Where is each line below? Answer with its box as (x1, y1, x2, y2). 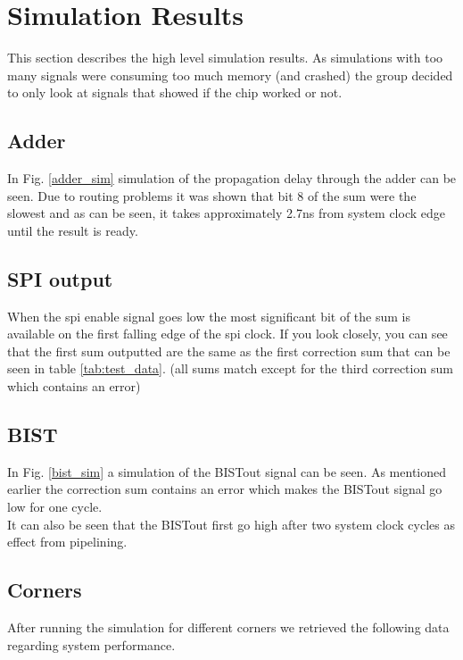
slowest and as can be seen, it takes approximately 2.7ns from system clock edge (7, 204, 445, 222)
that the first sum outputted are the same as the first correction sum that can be (7, 341, 451, 360)
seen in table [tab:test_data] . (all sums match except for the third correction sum (7, 359, 453, 378)
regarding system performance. (7, 635, 176, 654)
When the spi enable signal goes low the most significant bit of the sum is (7, 306, 411, 325)
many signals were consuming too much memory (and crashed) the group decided (7, 65, 453, 84)
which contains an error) (7, 377, 141, 396)
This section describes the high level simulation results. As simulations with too (7, 48, 443, 67)
